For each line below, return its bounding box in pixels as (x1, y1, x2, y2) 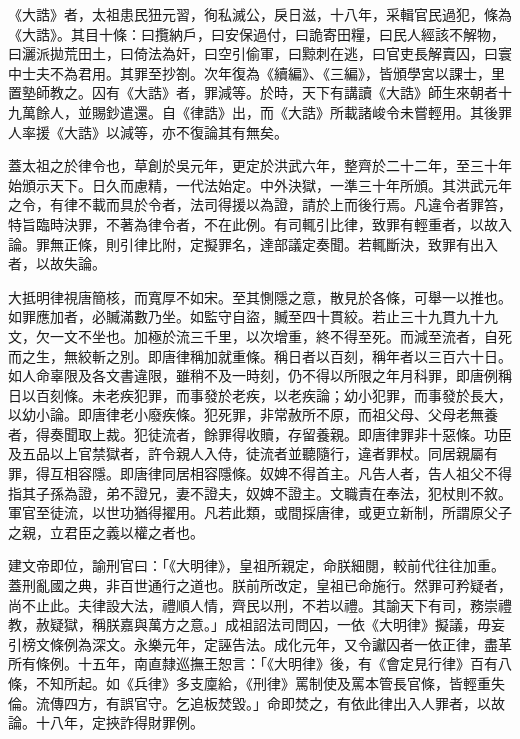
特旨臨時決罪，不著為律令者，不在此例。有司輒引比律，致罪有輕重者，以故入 (8, 213, 512, 234)
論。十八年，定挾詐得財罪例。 (8, 712, 204, 733)
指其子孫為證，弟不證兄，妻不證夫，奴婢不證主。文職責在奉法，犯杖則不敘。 (8, 482, 512, 503)
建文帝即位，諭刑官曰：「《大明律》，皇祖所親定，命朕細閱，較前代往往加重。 (8, 555, 505, 576)
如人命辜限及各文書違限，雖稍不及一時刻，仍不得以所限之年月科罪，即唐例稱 (8, 365, 512, 386)
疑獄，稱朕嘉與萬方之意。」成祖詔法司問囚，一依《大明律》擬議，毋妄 (49, 614, 505, 635)
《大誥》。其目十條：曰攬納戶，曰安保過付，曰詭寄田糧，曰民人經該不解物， (8, 23, 505, 44)
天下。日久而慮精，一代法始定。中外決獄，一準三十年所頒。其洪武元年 (49, 174, 512, 195)
